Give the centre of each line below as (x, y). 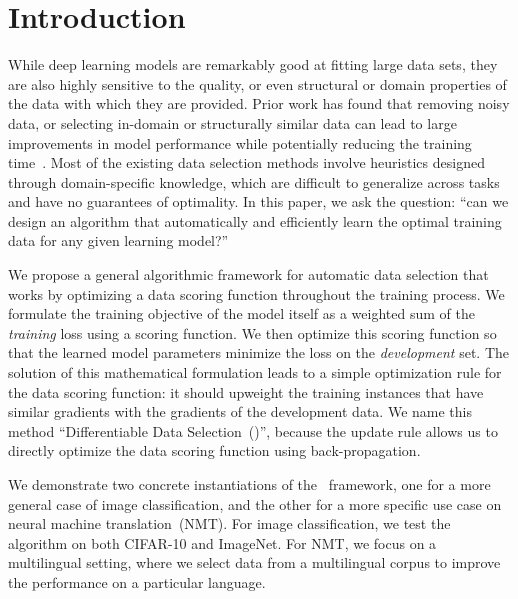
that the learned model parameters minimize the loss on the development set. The (258, 352)
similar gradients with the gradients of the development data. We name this (240, 411)
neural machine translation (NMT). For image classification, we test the (229, 523)
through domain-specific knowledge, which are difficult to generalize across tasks (254, 181)
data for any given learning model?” (118, 240)
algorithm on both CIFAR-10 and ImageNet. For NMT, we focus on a (222, 542)
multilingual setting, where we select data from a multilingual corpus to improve (254, 562)
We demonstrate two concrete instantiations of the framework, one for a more (249, 484)
